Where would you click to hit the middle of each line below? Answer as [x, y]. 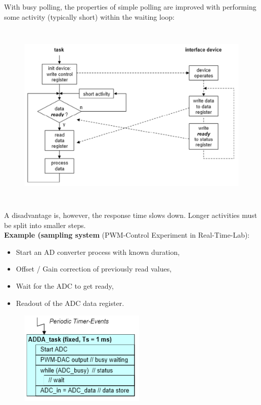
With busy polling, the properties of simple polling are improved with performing [130, 7]
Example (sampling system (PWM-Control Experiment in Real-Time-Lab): [127, 235]
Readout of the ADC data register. [70, 303]
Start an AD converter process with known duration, [98, 252]
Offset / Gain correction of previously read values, [94, 269]
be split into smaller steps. [45, 225]
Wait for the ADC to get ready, [65, 285]
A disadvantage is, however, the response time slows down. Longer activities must [131, 215]
